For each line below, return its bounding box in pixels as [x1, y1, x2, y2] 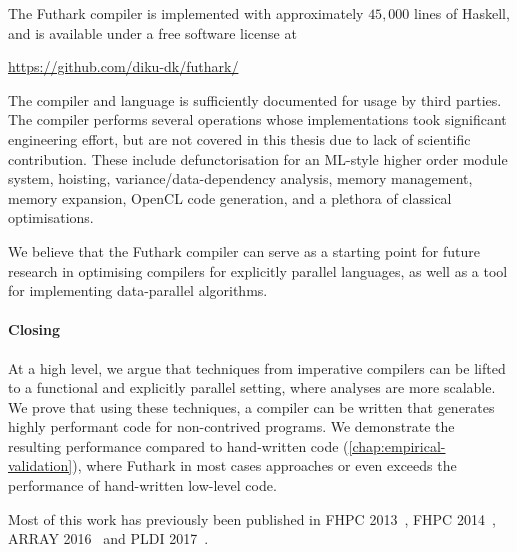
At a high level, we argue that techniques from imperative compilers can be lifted [8, 357, 506, 378]
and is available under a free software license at [8, 22, 297, 43]
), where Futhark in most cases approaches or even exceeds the [72, 455, 457, 476]
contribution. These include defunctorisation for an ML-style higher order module [8, 148, 508, 169]
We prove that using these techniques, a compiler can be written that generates [8, 396, 495, 417]
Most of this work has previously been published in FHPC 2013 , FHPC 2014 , [8, 508, 496, 529]
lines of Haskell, [414, 3, 510, 23]
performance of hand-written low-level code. [8, 475, 277, 496]
